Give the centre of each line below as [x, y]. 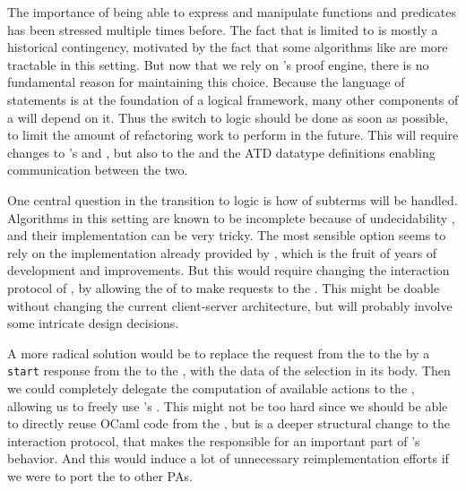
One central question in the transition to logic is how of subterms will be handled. [233, 199]
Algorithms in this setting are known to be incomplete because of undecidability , [231, 217]
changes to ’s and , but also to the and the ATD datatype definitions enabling [221, 152]
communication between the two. [98, 170]
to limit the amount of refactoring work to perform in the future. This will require [233, 135]
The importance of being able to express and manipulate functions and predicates [232, 12]
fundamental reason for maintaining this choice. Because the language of [206, 82]
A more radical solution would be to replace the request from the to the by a [219, 353]
